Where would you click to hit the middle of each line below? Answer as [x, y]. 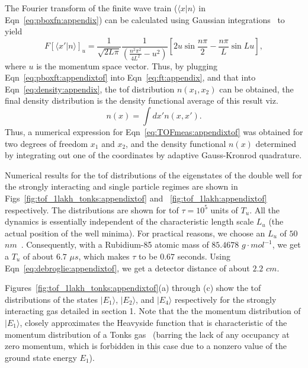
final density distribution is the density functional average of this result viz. [142, 100]
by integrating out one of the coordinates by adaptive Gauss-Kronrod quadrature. [153, 155]
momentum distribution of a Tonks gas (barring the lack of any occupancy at [147, 334]
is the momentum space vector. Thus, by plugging [127, 65]
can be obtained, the [256, 89]
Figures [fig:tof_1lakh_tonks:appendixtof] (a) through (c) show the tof [133, 288]
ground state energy [41, 357]
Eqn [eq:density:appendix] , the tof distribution [90, 89]
